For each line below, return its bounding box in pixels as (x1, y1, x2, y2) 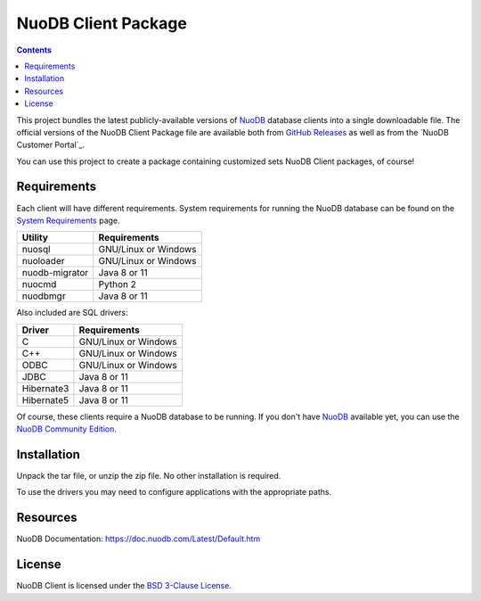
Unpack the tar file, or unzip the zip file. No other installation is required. (16, 471, 281, 482)
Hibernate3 (21, 382, 69, 394)
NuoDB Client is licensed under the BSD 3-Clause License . (16, 580, 232, 591)
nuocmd (21, 278, 57, 291)
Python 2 (98, 278, 137, 291)
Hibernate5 (21, 393, 69, 406)
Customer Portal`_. (16, 139, 85, 151)
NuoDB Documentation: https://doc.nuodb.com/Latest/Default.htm (16, 533, 261, 544)
